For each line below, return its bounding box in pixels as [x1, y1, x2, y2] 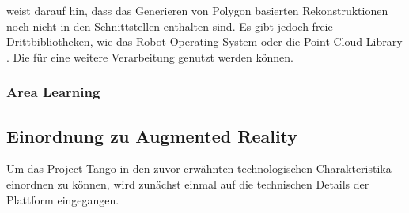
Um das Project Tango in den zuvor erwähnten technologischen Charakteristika [6, 160, 392, 177]
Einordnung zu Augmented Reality [6, 123, 298, 148]
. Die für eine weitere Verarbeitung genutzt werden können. [6, 48, 293, 65]
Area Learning [6, 82, 100, 102]
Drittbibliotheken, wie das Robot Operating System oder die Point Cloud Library [6, 33, 403, 50]
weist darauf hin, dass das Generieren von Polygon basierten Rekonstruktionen [6, 2, 388, 18]
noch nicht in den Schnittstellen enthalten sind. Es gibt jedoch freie [6, 17, 333, 34]
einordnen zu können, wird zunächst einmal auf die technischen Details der [6, 176, 369, 192]
